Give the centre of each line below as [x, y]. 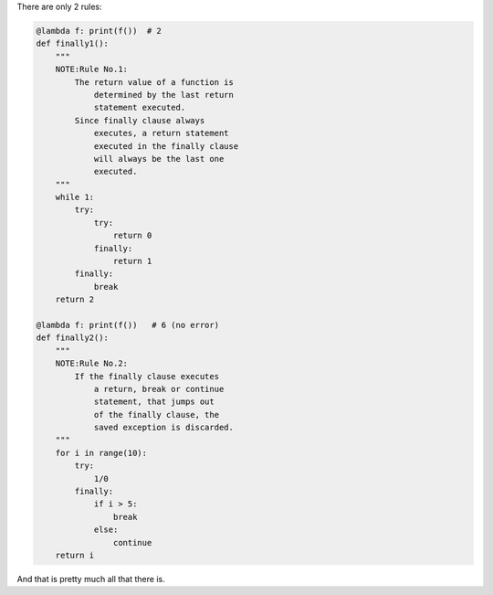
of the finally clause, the [156, 414]
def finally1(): [73, 44]
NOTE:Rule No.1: [91, 69]
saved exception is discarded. [164, 428]
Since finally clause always [140, 120]
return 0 [132, 236]
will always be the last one [159, 159]
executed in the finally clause [166, 146]
